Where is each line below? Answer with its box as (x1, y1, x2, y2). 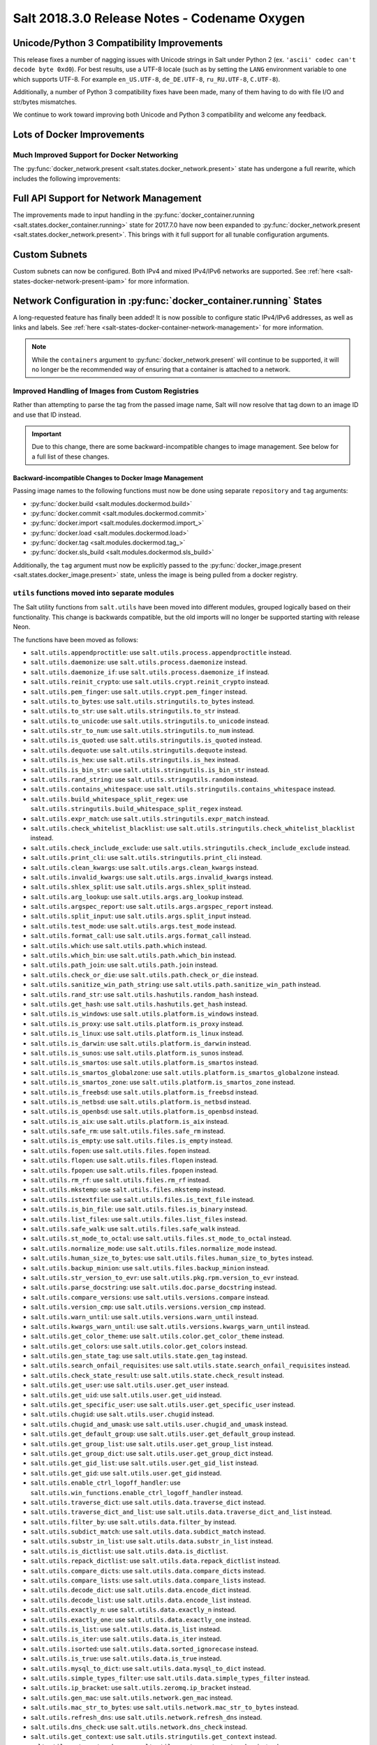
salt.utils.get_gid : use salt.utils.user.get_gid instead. (30, 1469, 222, 1477)
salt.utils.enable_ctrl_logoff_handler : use (30, 1478, 181, 1487)
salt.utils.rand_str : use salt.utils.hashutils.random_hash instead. (30, 990, 258, 998)
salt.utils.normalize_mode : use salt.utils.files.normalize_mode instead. (30, 1244, 277, 1252)
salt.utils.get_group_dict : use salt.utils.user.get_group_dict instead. (30, 1449, 274, 1457)
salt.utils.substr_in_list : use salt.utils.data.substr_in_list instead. (30, 1537, 274, 1545)
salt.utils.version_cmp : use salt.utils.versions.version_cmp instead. (30, 1302, 266, 1312)
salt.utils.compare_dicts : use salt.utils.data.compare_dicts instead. (30, 1566, 266, 1575)
